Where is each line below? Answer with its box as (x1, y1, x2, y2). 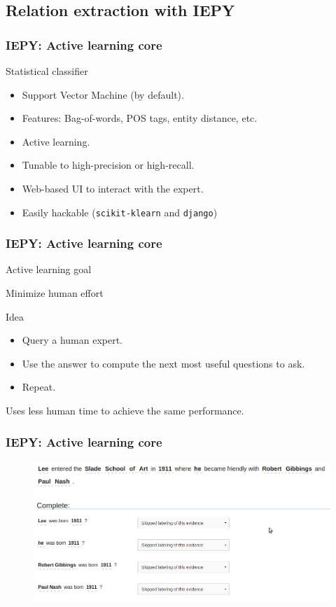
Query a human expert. (22, 333, 123, 347)
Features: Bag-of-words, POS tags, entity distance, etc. (22, 111, 258, 125)
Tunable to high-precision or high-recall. (22, 158, 195, 172)
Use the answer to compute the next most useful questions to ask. (22, 356, 305, 370)
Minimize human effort (6, 286, 104, 300)
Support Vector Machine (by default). (22, 87, 184, 102)
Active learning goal (6, 262, 92, 277)
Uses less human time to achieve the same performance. (6, 403, 244, 417)
